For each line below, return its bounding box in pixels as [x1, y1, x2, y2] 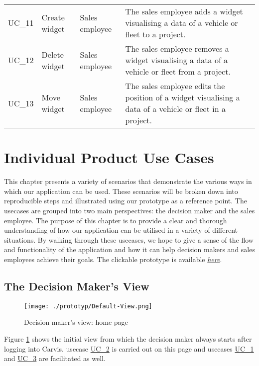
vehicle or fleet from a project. [125, 66, 231, 77]
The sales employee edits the [125, 80, 225, 91]
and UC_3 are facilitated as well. [4, 353, 106, 364]
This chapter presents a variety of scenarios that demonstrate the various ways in [4, 176, 252, 186]
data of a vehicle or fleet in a [125, 103, 226, 114]
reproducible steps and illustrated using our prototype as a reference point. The [4, 195, 247, 206]
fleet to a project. [125, 28, 186, 40]
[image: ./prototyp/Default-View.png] [24, 302, 152, 310]
